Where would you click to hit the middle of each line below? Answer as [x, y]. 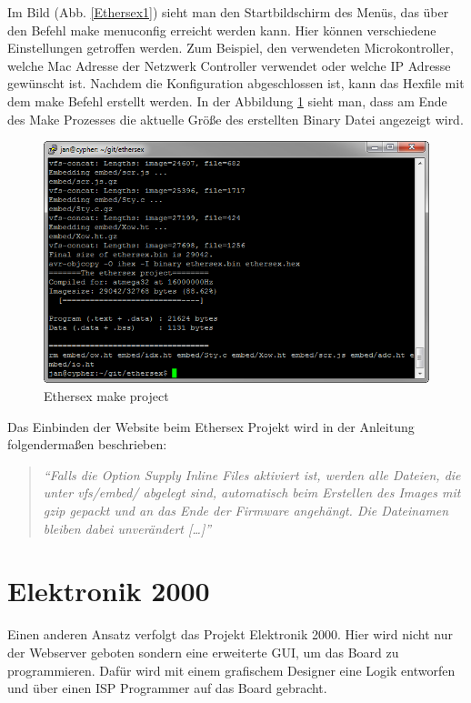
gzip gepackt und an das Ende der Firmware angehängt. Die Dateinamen [246, 511]
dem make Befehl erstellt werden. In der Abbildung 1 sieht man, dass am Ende [227, 100]
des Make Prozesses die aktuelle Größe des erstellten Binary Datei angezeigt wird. [235, 119]
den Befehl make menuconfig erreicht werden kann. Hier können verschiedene [222, 30]
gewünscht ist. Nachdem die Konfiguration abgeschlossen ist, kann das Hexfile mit [236, 83]
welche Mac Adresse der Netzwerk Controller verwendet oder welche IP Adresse [229, 65]
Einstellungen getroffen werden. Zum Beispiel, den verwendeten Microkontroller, [230, 48]
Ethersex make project [106, 396]
